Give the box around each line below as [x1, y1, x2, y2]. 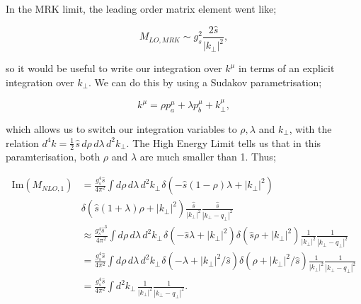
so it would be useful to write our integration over [6, 61, 222, 76]
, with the [289, 122, 332, 136]
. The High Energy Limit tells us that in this [126, 135, 321, 150]
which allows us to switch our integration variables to [6, 122, 237, 136]
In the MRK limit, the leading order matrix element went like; [6, 1, 277, 16]
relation [6, 135, 39, 150]
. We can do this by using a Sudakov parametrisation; [88, 74, 322, 89]
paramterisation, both [6, 149, 101, 164]
